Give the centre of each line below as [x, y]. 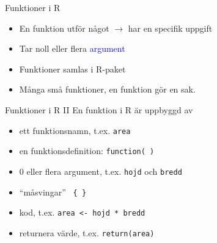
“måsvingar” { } [53, 192]
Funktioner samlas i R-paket [72, 69]
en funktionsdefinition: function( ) [87, 151]
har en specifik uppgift [170, 28]
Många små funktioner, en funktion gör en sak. [107, 89]
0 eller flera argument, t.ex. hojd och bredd [101, 171]
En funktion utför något [64, 28]
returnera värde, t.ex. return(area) [87, 232]
